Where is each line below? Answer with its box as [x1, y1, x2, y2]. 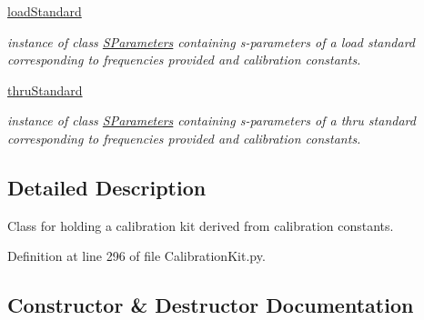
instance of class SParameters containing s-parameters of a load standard [7, 32, 416, 51]
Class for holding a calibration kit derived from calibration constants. [7, 215, 394, 235]
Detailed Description [7, 173, 207, 201]
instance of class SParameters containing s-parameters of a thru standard [7, 111, 416, 130]
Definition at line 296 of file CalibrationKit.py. [7, 246, 266, 265]
